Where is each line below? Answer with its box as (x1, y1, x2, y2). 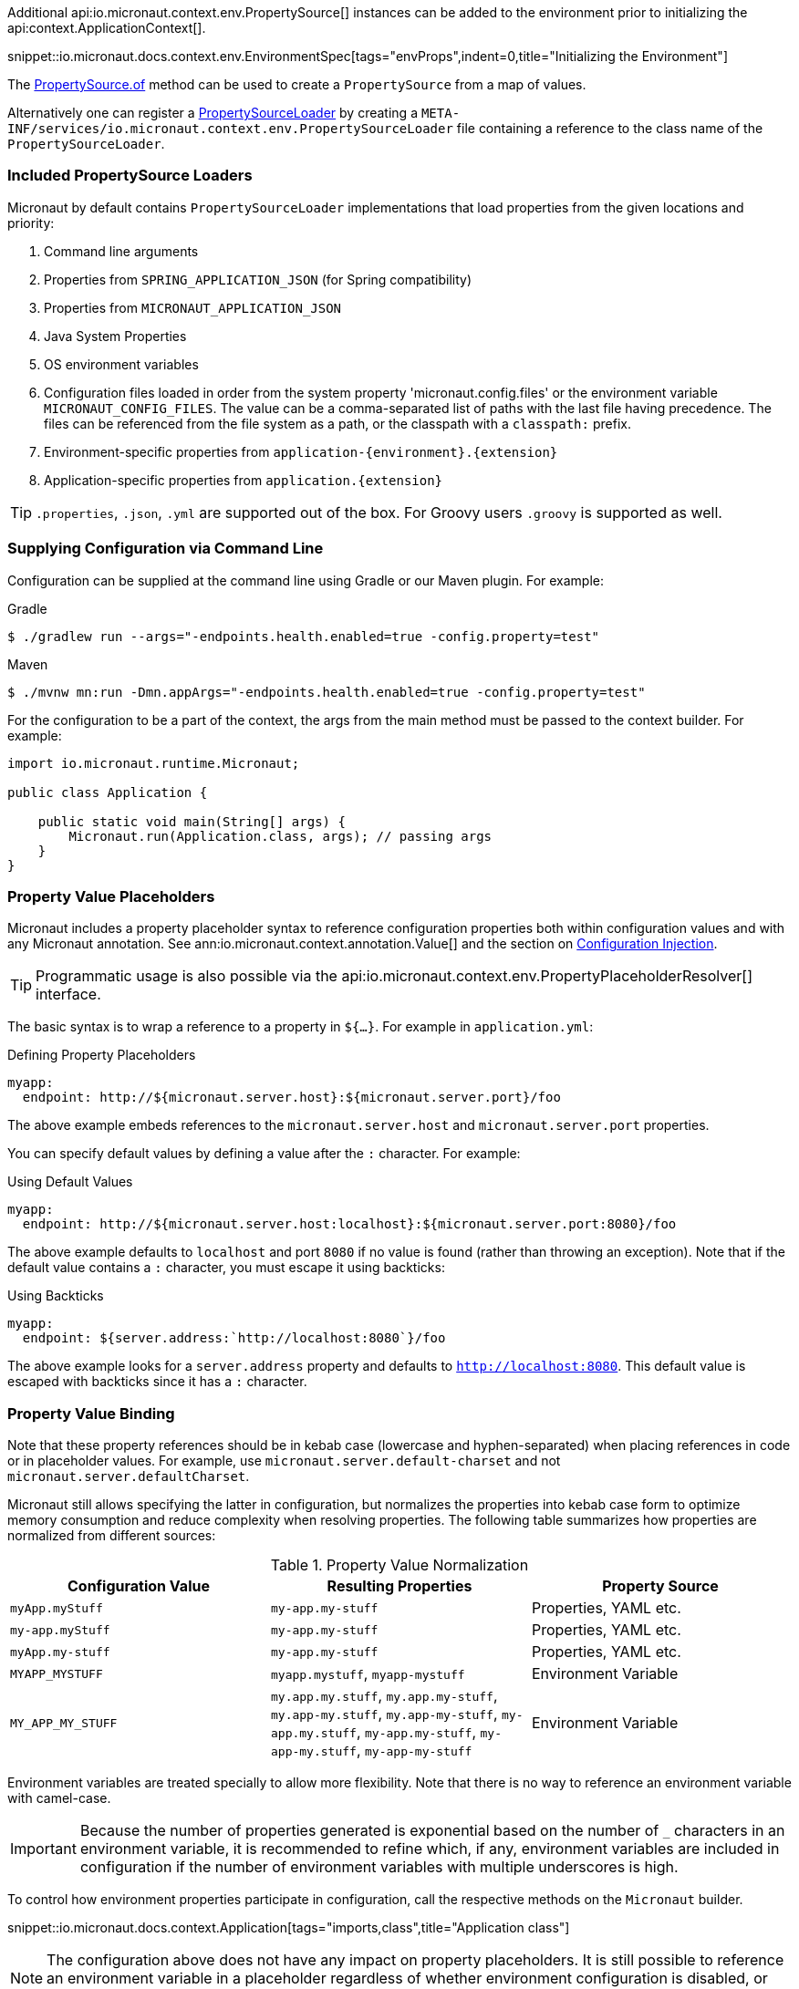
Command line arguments (44, 243, 199, 259)
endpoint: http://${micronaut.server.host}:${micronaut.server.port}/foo (22, 1090, 561, 1105)
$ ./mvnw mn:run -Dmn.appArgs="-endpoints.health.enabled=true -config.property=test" (7, 684, 646, 699)
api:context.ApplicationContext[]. (7, 20, 206, 36)
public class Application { (7, 784, 208, 800)
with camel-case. (7, 1790, 111, 1806)
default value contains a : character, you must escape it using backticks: (7, 1259, 445, 1276)
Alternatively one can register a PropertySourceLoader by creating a (7, 105, 418, 120)
